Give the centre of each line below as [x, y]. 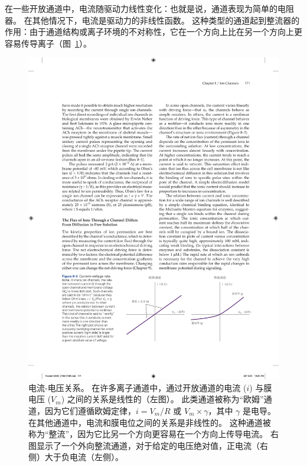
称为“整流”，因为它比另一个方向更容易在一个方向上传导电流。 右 [153, 434]
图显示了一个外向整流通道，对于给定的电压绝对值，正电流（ [144, 445]
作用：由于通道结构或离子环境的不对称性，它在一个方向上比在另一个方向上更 [153, 32]
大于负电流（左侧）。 [84, 457]
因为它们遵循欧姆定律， [90, 410]
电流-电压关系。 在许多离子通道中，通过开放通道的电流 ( [138, 387]
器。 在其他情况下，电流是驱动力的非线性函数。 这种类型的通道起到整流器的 [152, 20]
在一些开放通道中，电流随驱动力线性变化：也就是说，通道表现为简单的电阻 [149, 8]
